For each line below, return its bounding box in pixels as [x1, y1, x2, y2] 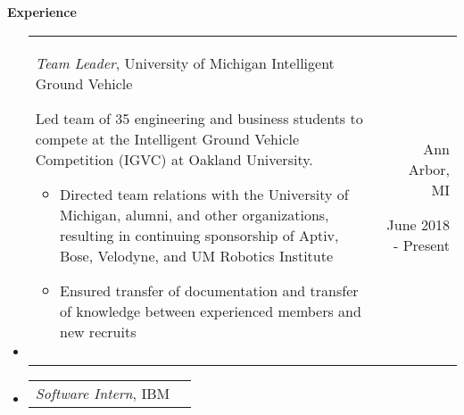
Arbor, [408, 159, 450, 180]
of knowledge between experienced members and [59, 300, 361, 321]
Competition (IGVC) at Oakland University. [35, 148, 313, 170]
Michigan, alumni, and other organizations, [59, 203, 329, 225]
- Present [393, 235, 450, 256]
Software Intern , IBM [35, 382, 170, 403]
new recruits [59, 320, 137, 342]
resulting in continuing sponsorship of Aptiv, [59, 224, 339, 245]
